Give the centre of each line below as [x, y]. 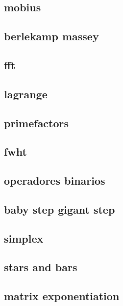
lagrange [26, 94]
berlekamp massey [51, 36]
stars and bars [41, 267]
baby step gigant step [60, 209]
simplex [24, 238]
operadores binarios [55, 181]
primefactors [37, 123]
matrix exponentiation [62, 296]
